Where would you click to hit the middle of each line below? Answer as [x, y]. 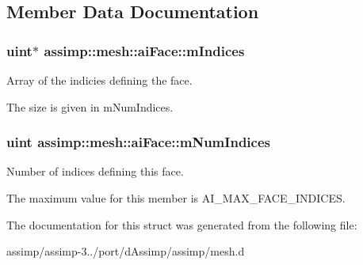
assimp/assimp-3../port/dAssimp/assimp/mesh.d [126, 251]
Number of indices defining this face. [95, 171]
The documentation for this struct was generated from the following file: [182, 224]
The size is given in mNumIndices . [90, 106]
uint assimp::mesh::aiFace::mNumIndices [138, 142]
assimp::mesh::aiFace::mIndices [144, 50]
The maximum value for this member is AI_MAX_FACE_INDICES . [176, 198]
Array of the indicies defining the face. [99, 80]
